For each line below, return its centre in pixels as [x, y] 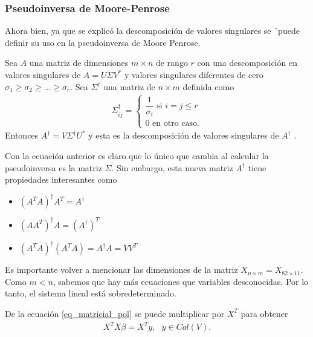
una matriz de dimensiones [79, 63]
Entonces [22, 135]
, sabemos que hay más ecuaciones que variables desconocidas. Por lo [181, 281]
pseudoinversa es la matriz [53, 167]
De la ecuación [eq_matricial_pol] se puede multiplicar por [115, 313]
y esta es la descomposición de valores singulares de [184, 135]
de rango [172, 63]
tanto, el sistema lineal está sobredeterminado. [91, 293]
